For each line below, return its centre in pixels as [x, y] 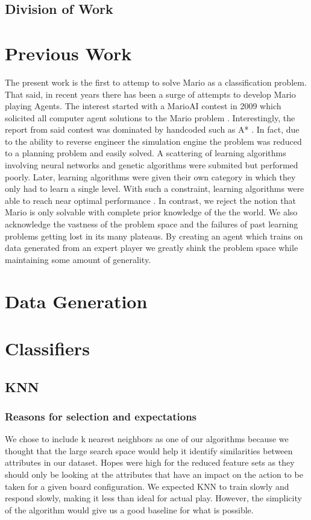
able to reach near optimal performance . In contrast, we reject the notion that [150, 200]
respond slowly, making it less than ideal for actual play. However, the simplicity [153, 498]
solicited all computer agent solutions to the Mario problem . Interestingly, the [150, 117]
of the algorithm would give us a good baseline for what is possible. [129, 509]
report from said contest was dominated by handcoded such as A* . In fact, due [152, 129]
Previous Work [68, 53]
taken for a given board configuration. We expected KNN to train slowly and [147, 486]
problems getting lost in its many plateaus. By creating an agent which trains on [154, 236]
